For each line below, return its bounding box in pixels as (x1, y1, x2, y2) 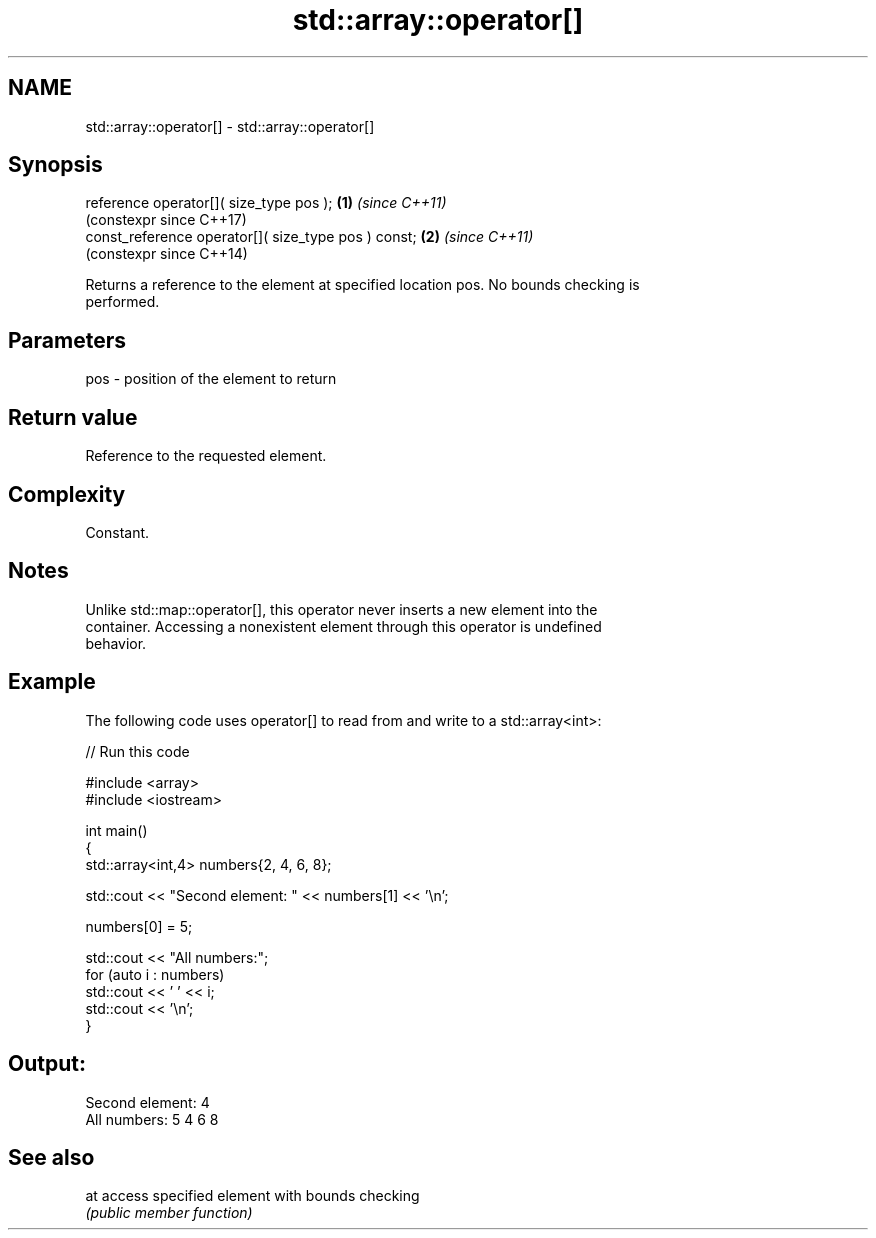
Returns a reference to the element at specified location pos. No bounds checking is (85, 276, 640, 294)
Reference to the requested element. (85, 447, 327, 465)
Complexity (8, 481, 126, 507)
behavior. (85, 634, 147, 652)
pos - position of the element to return (85, 370, 337, 388)
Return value (8, 404, 138, 430)
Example (8, 669, 96, 695)
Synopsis (8, 152, 103, 178)
